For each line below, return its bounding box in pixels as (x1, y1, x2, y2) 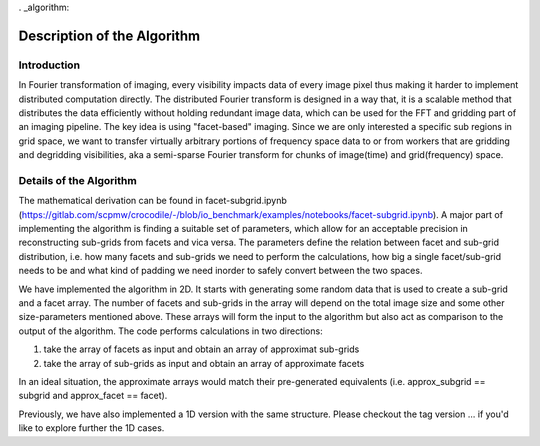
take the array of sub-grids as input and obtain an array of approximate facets (43, 357, 365, 369)
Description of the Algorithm (18, 27, 201, 44)
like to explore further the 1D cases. (18, 422, 165, 434)
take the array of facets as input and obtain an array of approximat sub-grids (43, 343, 360, 355)
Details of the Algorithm (18, 173, 137, 187)
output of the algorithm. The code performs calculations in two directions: (18, 325, 324, 337)
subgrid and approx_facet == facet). (18, 390, 168, 402)
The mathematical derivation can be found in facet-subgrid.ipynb (18, 195, 287, 207)
